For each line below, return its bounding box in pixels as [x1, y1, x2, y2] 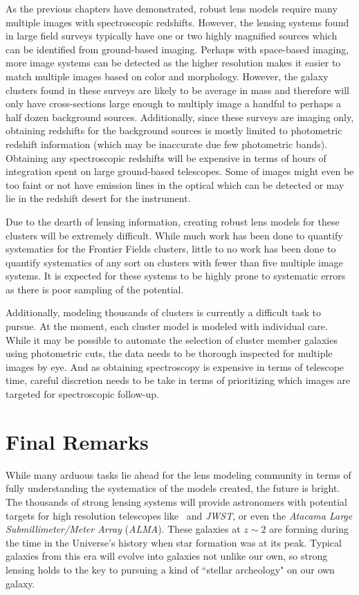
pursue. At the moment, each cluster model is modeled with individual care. [6, 319, 328, 333]
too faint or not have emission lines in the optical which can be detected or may [6, 177, 344, 192]
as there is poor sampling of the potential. [6, 282, 184, 296]
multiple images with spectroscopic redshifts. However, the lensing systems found [6, 15, 349, 29]
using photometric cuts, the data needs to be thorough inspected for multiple [6, 346, 333, 360]
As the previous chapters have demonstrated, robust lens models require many [6, 1, 338, 15]
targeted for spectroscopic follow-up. [6, 387, 159, 401]
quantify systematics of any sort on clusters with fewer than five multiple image [6, 255, 343, 269]
